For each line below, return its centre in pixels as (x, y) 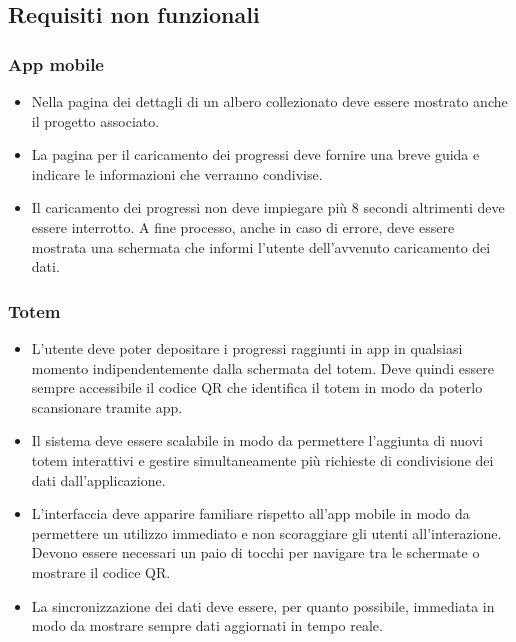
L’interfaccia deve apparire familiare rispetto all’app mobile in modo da (250, 513)
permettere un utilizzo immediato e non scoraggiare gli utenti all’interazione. (266, 532)
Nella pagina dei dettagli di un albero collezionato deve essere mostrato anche (269, 101)
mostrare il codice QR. (101, 571)
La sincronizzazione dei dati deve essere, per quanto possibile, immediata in (263, 605)
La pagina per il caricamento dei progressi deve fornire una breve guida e (255, 154)
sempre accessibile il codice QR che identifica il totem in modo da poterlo (257, 387)
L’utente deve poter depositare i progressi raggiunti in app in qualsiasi (247, 347)
